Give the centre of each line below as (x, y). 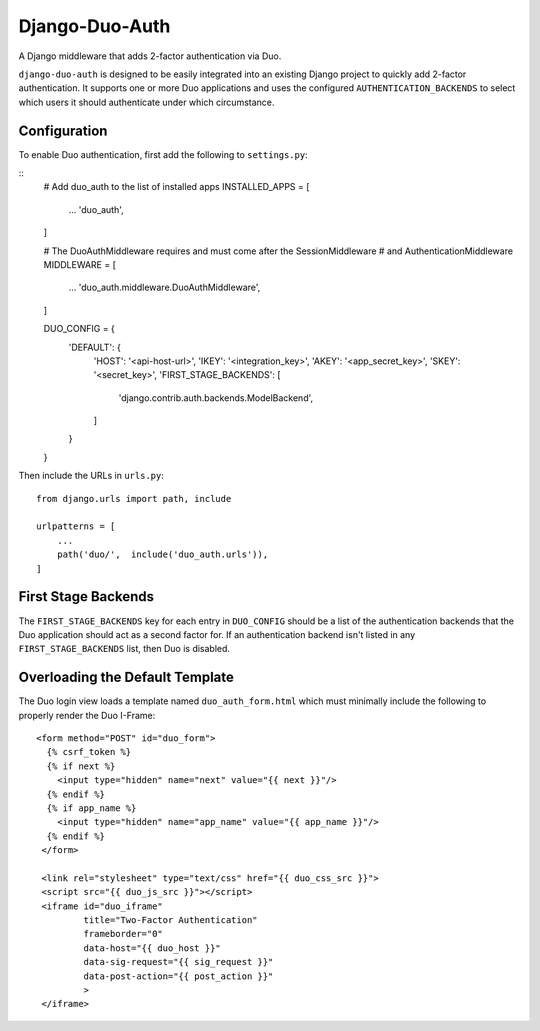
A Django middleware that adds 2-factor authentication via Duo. (150, 56)
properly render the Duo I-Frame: (87, 715)
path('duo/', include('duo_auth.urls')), (162, 554)
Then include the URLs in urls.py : (91, 476)
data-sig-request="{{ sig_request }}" (178, 962)
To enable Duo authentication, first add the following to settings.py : (163, 154)
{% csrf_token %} (89, 752)
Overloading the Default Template (126, 677)
